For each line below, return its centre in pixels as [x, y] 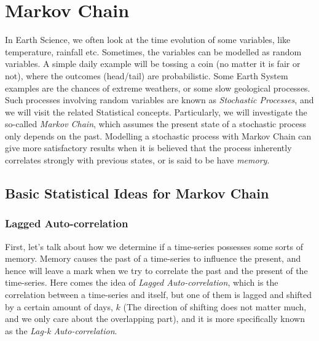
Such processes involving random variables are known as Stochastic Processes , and [159, 100]
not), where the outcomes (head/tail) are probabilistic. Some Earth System [147, 75]
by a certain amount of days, [59, 306]
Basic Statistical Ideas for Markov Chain [137, 193]
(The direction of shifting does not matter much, [215, 306]
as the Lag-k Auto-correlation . [61, 330]
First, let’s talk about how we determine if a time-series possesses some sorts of [154, 246]
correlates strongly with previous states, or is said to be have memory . [137, 160]
